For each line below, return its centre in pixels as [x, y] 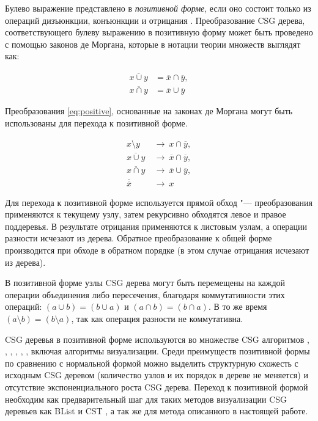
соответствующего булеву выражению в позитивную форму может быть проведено [159, 32]
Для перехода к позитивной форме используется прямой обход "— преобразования [159, 202]
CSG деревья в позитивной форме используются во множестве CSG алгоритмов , [157, 339]
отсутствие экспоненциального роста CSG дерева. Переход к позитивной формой [157, 386]
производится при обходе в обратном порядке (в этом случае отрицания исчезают [157, 250]
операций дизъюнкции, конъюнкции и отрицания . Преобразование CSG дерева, [155, 20]
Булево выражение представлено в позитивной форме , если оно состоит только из [158, 8]
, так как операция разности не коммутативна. [157, 318]
